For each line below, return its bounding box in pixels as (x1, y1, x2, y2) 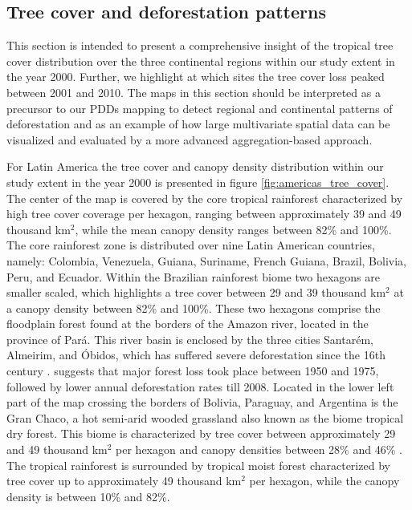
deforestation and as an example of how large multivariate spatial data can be (6, 115, 390, 132)
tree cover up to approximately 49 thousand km (6, 472, 242, 489)
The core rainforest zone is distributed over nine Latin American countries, (6, 237, 375, 253)
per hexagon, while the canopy (249, 472, 400, 489)
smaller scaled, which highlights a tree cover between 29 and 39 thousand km (6, 284, 386, 301)
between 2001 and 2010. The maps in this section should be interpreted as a (6, 83, 381, 100)
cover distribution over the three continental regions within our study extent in (6, 52, 395, 69)
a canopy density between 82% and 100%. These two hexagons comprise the (6, 299, 381, 316)
